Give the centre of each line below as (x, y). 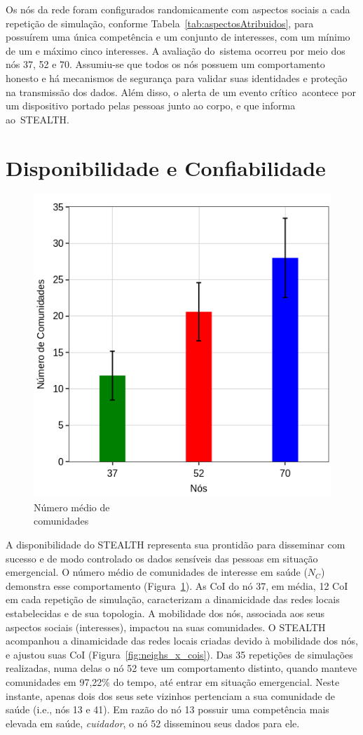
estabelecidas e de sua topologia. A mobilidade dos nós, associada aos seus (165, 613)
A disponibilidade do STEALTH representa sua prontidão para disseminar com (176, 544)
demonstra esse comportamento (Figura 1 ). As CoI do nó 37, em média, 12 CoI (177, 585)
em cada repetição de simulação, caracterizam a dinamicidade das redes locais (173, 599)
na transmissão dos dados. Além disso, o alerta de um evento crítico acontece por (181, 92)
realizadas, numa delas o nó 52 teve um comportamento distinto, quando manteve (181, 668)
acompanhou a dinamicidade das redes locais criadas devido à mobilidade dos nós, (182, 641)
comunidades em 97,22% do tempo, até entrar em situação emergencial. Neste (173, 681)
